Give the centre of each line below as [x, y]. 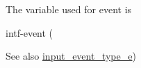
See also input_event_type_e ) [71, 56]
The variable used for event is [69, 9]
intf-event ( [30, 32]
